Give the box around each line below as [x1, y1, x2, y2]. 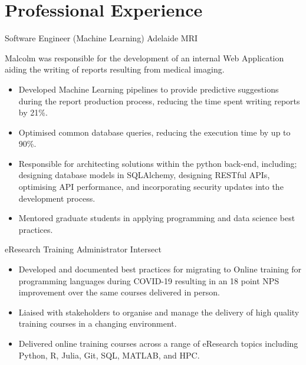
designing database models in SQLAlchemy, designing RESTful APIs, [18, 169, 270, 181]
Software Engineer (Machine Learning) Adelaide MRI [5, 32, 198, 44]
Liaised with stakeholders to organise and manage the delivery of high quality [18, 305, 300, 318]
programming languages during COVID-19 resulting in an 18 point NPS [18, 274, 279, 287]
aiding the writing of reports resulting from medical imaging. [5, 63, 225, 75]
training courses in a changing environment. [18, 317, 177, 330]
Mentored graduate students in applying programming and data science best [18, 212, 295, 224]
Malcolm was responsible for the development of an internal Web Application [5, 51, 284, 64]
